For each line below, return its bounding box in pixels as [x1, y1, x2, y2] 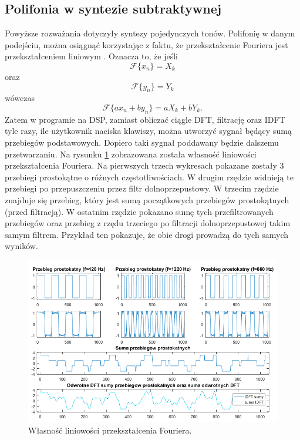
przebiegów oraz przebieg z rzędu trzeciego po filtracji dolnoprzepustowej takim [5, 217, 291, 229]
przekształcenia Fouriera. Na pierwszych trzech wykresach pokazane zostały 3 [5, 159, 284, 172]
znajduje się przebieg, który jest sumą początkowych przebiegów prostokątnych [5, 193, 289, 206]
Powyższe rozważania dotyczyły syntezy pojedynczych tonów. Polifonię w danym [5, 27, 295, 39]
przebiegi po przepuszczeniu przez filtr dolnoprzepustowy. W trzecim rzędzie [5, 182, 279, 194]
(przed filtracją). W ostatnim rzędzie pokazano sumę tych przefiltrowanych [5, 205, 274, 217]
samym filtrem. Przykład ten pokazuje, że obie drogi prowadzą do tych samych [5, 228, 289, 240]
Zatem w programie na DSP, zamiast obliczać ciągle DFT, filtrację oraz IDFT [5, 113, 285, 125]
